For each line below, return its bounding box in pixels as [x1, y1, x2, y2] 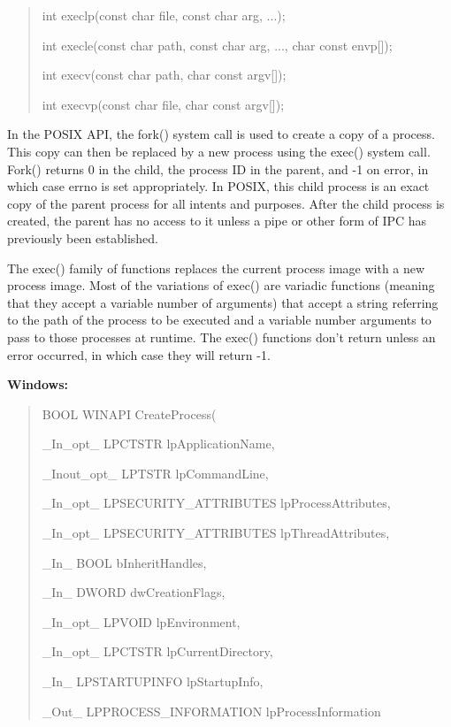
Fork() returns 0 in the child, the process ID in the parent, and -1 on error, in [7, 159, 429, 178]
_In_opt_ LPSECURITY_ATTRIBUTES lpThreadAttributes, [42, 524, 390, 542]
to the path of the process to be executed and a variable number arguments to [7, 310, 432, 329]
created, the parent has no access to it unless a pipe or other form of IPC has [7, 211, 427, 230]
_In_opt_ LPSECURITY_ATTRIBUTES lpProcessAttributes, [42, 494, 391, 512]
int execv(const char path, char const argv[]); [42, 65, 287, 84]
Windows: [7, 375, 69, 394]
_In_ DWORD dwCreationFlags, [42, 583, 225, 601]
